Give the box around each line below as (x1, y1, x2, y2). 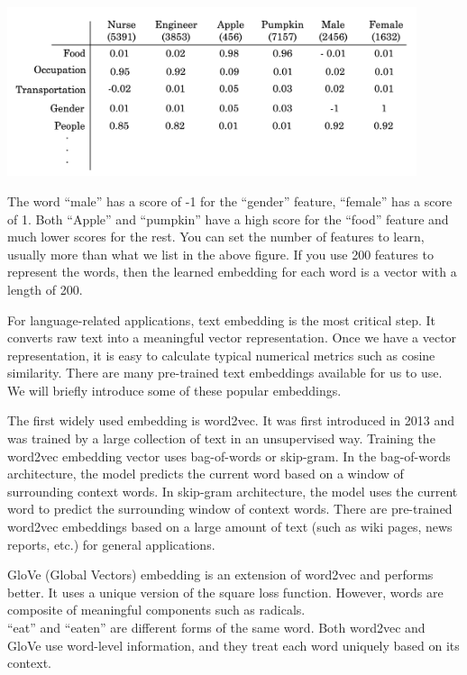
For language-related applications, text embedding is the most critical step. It (7, 310, 436, 329)
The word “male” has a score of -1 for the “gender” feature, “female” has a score (7, 191, 453, 210)
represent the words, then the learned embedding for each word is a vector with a (7, 262, 457, 281)
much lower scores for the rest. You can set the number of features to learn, (7, 227, 425, 246)
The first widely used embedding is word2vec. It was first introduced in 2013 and (7, 411, 454, 430)
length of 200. (7, 279, 83, 298)
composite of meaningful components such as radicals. (7, 600, 306, 619)
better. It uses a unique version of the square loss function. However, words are (7, 582, 444, 601)
